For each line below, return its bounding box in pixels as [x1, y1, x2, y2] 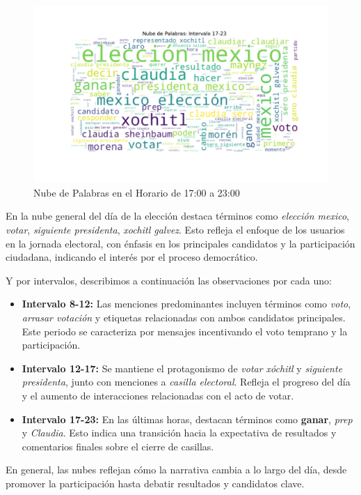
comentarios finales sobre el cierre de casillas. [22, 439, 214, 453]
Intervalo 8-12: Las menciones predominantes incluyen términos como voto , [22, 296, 351, 311]
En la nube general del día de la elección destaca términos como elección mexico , [6, 208, 350, 223]
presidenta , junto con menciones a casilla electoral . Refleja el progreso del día [22, 374, 351, 389]
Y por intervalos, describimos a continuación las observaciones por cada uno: [6, 273, 332, 287]
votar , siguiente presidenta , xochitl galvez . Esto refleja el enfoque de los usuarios [6, 222, 345, 237]
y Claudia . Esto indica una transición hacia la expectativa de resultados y [22, 425, 337, 440]
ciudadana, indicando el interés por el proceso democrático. [6, 250, 258, 264]
